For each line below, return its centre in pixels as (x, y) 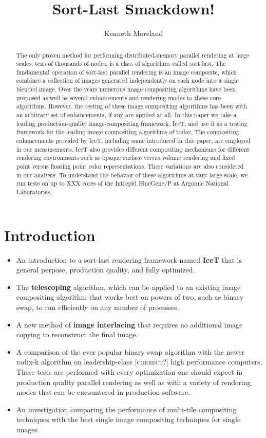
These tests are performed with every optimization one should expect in (129, 371)
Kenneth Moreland (134, 33)
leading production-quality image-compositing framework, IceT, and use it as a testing (132, 123)
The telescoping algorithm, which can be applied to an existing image (128, 287)
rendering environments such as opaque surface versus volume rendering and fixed (126, 158)
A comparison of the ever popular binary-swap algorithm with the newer (130, 351)
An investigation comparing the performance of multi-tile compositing (126, 409)
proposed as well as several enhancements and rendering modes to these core (119, 97)
